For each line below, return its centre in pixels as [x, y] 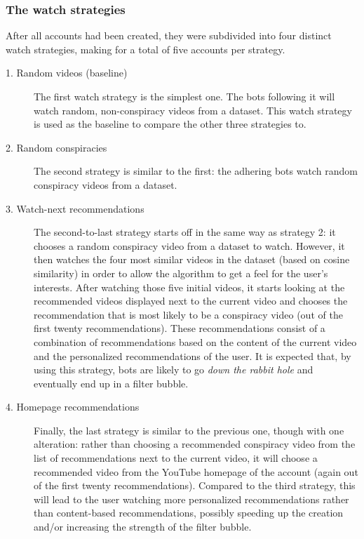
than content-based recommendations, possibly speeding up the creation [189, 513]
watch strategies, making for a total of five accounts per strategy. [146, 49]
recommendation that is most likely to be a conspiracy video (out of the [188, 314]
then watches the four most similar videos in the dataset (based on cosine [192, 259]
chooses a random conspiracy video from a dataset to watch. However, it [189, 245]
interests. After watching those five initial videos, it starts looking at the [189, 287]
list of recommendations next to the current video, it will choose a [176, 458]
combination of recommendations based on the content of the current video [195, 341]
